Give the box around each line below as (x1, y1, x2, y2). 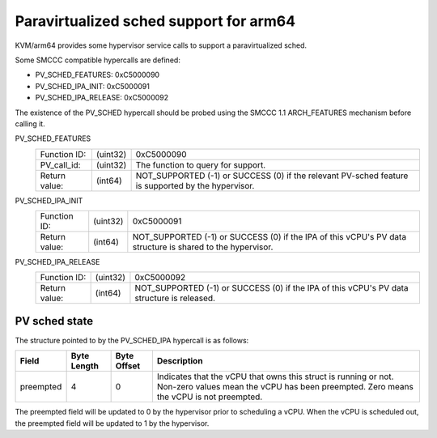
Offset (115, 360, 141, 372)
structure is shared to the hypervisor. (132, 241, 274, 253)
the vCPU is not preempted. (156, 391, 263, 402)
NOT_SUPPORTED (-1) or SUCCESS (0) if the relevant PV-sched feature (135, 170, 409, 181)
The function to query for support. (135, 159, 266, 170)
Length (70, 360, 99, 372)
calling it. (15, 118, 45, 129)
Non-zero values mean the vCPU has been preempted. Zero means (156, 381, 414, 393)
